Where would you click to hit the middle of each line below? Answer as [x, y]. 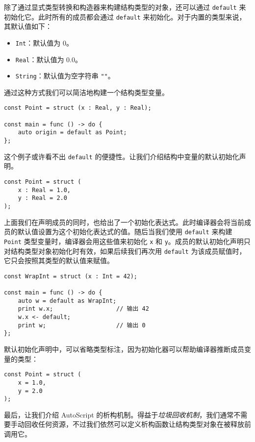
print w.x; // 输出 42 [83, 309]
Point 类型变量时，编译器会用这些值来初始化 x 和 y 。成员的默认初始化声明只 [127, 241]
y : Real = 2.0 [42, 198]
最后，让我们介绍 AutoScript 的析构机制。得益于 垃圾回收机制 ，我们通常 [119, 414]
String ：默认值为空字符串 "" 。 [65, 76]
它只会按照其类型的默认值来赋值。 [59, 260]
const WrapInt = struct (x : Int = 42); [71, 276]
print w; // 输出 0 [82, 325]
